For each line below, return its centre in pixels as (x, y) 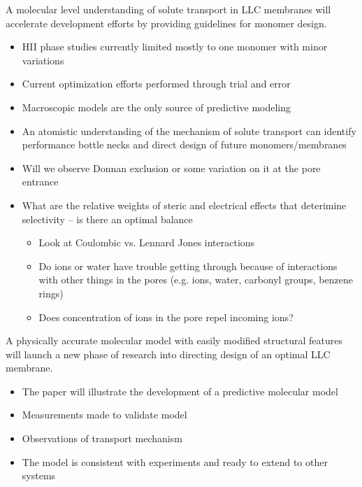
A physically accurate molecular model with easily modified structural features (174, 340)
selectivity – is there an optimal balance (107, 219)
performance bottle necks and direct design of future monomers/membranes (184, 144)
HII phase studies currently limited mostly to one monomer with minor (175, 47)
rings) (51, 293)
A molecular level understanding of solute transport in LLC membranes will (168, 9)
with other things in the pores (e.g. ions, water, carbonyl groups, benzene (196, 280)
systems (39, 475)
